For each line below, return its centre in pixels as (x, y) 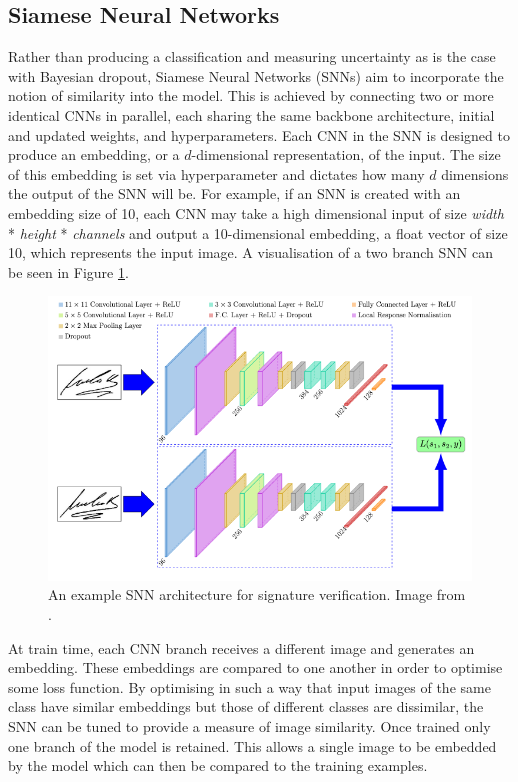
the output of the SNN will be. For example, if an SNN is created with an (234, 193)
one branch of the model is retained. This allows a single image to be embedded (252, 745)
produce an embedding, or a (94, 154)
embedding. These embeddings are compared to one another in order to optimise (255, 667)
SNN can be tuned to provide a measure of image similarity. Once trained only (249, 725)
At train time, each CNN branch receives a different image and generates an (241, 647)
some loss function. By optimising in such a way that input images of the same (249, 686)
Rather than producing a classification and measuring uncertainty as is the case (252, 56)
